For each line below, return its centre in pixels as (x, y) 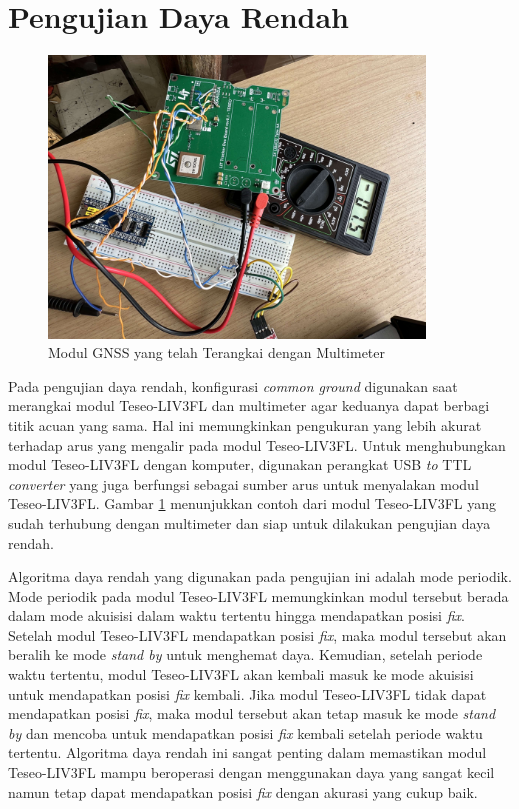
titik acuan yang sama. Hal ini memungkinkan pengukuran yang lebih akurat (245, 424)
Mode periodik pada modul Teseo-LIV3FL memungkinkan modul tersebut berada (258, 595)
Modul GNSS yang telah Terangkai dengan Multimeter (217, 352)
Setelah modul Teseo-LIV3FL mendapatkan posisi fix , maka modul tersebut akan (257, 634)
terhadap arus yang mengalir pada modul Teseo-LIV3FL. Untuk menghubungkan (257, 444)
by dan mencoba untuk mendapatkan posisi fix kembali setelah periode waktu (245, 732)
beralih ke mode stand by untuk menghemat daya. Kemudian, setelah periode (245, 654)
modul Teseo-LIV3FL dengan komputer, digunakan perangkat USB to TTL (240, 464)
